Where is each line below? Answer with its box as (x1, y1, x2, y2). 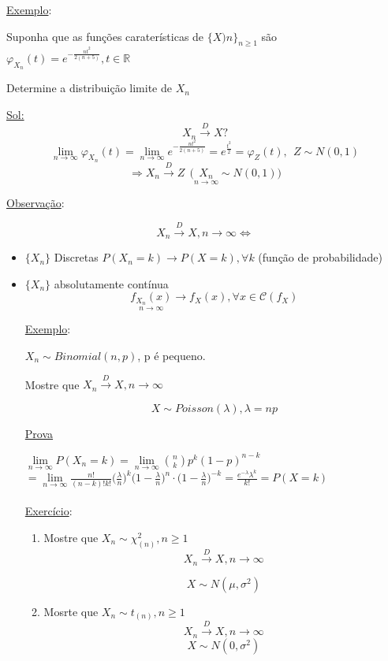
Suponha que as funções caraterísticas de (6, 28, 204, 44)
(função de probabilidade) (258, 249, 382, 266)
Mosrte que (43, 603, 99, 619)
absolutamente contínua (54, 275, 169, 292)
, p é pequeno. (137, 347, 206, 363)
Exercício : (24, 503, 73, 519)
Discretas (54, 249, 99, 266)
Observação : (6, 195, 65, 211)
